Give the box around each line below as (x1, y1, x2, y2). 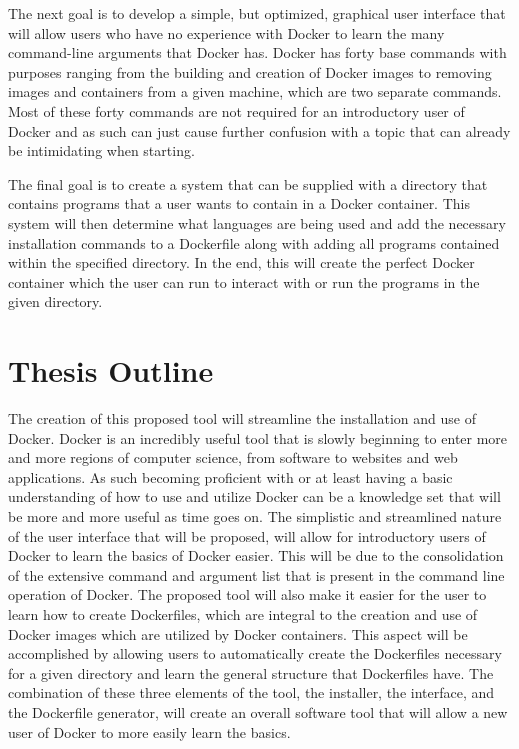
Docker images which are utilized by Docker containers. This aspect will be (8, 623, 468, 644)
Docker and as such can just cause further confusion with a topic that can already (8, 120, 511, 141)
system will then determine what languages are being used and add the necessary (8, 212, 506, 233)
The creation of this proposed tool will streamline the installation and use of (8, 408, 476, 429)
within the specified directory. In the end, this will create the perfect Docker (8, 252, 475, 273)
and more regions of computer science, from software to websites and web (8, 447, 458, 468)
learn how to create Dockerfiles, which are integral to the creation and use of (8, 603, 478, 624)
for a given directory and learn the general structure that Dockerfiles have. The (8, 662, 494, 683)
